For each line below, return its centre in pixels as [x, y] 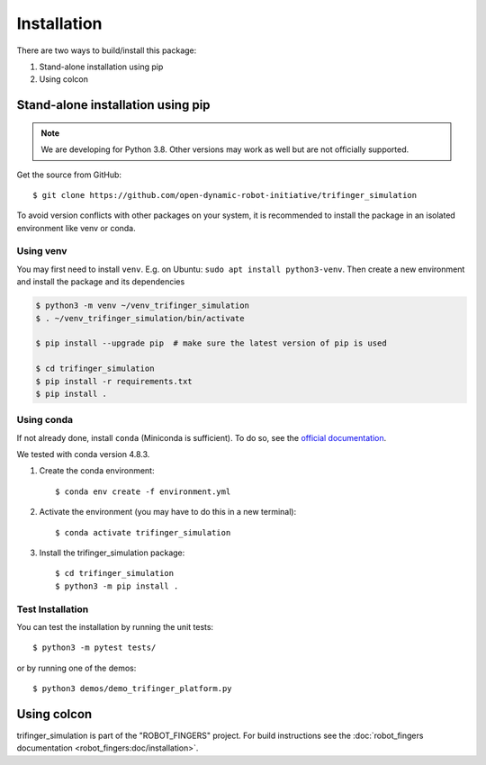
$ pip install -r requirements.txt [114, 381]
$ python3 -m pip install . [117, 586]
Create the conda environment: [97, 471]
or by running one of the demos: [76, 668]
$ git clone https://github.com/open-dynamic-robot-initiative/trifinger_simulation [225, 195]
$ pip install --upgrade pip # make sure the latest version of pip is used [211, 343]
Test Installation [53, 609]
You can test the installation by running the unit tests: [115, 626]
